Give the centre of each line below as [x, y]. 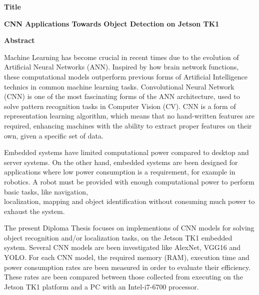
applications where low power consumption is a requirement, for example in [120, 172]
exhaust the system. [34, 211]
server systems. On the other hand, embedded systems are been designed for [121, 162]
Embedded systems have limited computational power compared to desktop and [126, 152]
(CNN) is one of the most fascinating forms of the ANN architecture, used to [122, 96]
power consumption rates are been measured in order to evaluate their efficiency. [127, 267]
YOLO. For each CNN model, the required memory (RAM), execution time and [127, 257]
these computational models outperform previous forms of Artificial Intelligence [126, 76]
